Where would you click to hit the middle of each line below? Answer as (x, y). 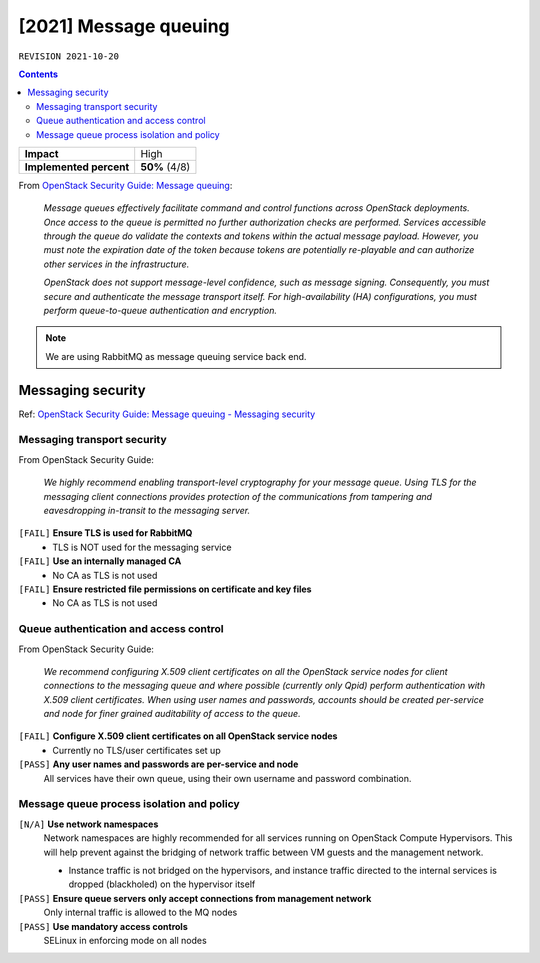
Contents (38, 74)
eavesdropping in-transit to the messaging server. (146, 511)
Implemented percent (77, 167)
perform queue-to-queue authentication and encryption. (160, 311)
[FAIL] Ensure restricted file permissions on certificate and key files (165, 589)
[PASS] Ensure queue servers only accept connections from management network (195, 898)
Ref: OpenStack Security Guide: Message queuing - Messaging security (167, 414)
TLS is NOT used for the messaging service (142, 547)
